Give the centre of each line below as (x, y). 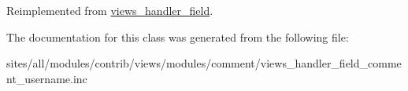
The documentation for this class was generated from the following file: (178, 36)
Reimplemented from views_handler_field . (110, 10)
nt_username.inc (47, 78)
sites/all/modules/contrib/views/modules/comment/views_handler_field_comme (204, 63)
